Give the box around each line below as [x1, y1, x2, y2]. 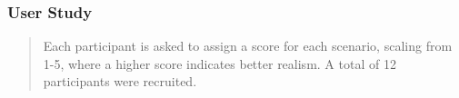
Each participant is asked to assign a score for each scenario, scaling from [43, 36, 453, 55]
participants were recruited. [43, 72, 197, 91]
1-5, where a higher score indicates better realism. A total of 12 [43, 54, 396, 73]
